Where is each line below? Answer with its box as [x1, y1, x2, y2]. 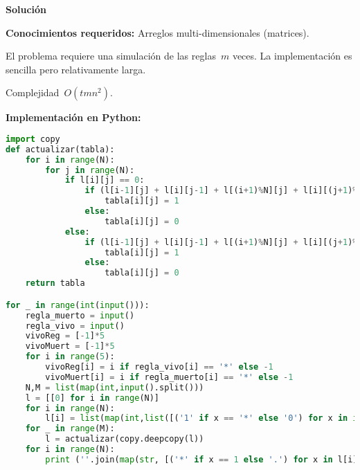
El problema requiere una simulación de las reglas [6, 48, 216, 63]
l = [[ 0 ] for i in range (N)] [25, 392, 160, 403]
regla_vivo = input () [25, 320, 125, 331]
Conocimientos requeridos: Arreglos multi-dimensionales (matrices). [6, 25, 309, 39]
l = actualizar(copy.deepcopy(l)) [45, 434, 204, 444]
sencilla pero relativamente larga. [6, 62, 146, 76]
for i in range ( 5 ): [25, 352, 115, 362]
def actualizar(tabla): [6, 144, 115, 154]
